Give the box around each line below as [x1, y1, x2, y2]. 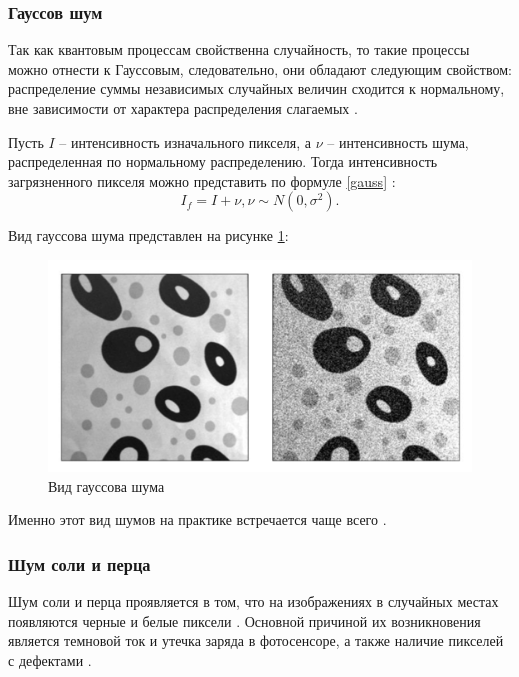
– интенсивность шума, [327, 131, 469, 152]
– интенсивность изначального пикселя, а [59, 131, 312, 152]
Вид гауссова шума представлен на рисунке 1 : [8, 225, 289, 246]
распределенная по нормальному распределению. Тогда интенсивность [8, 151, 438, 172]
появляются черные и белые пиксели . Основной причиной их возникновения [8, 610, 481, 631]
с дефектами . [8, 649, 92, 670]
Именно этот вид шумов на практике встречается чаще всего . [8, 509, 387, 530]
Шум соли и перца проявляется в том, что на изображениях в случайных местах [8, 590, 499, 611]
